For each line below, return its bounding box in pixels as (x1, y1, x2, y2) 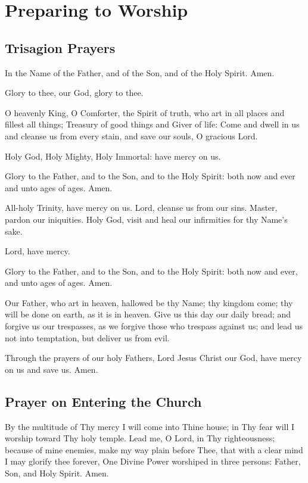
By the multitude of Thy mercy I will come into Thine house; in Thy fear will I (5, 420, 295, 432)
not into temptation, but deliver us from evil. (5, 331, 170, 344)
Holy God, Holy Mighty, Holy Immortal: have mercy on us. (5, 149, 221, 162)
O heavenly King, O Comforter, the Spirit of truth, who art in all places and (5, 106, 285, 119)
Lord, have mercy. (5, 245, 70, 257)
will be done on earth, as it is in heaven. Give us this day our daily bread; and (5, 308, 291, 320)
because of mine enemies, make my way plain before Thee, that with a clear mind (5, 443, 303, 456)
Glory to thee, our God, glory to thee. (5, 86, 144, 99)
